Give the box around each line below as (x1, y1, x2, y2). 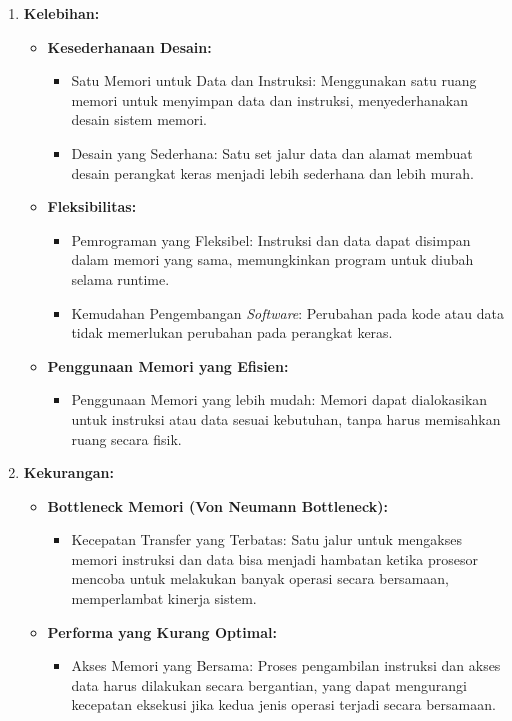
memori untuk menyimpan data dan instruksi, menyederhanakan (71, 89, 468, 110)
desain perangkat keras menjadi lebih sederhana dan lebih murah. (71, 162, 474, 183)
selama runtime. (71, 268, 170, 289)
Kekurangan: (23, 462, 114, 483)
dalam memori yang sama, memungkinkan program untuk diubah (71, 249, 474, 270)
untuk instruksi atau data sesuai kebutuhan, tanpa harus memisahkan (71, 408, 501, 429)
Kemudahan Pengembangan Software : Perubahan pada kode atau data (71, 302, 504, 323)
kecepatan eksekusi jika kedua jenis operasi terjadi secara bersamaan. (71, 694, 496, 715)
